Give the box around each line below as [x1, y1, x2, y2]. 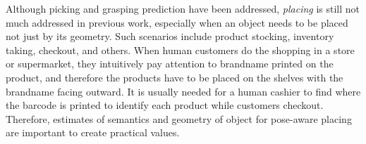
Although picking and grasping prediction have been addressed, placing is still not [6, 1, 360, 15]
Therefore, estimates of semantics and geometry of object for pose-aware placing [6, 111, 352, 126]
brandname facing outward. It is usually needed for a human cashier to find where [6, 84, 361, 98]
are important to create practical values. [6, 125, 180, 140]
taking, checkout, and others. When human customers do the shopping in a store [6, 42, 355, 57]
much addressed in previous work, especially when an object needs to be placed [6, 15, 348, 30]
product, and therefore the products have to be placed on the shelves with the [6, 70, 343, 84]
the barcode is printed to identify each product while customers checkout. [6, 98, 324, 112]
